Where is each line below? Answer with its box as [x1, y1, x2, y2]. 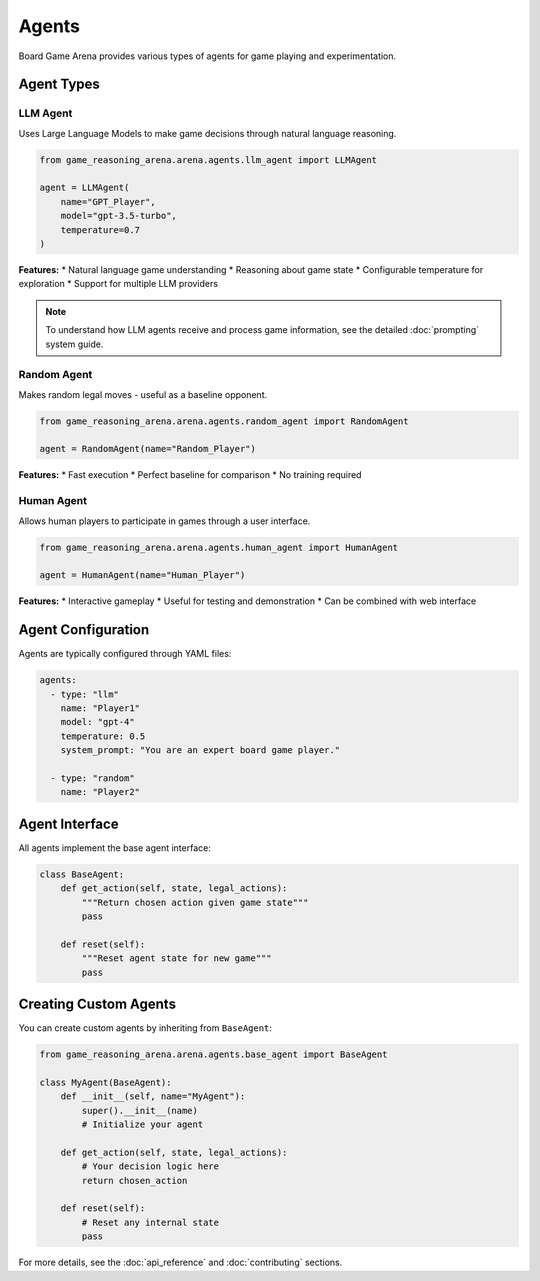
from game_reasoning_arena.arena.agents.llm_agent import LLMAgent [39, 154, 378, 165]
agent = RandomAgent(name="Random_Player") [39, 443, 257, 455]
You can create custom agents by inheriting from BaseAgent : [18, 1022, 272, 1034]
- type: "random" [50, 772, 135, 784]
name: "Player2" [60, 786, 140, 798]
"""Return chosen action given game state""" [81, 896, 309, 908]
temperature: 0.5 [60, 730, 146, 742]
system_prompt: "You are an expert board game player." [60, 745, 341, 756]
